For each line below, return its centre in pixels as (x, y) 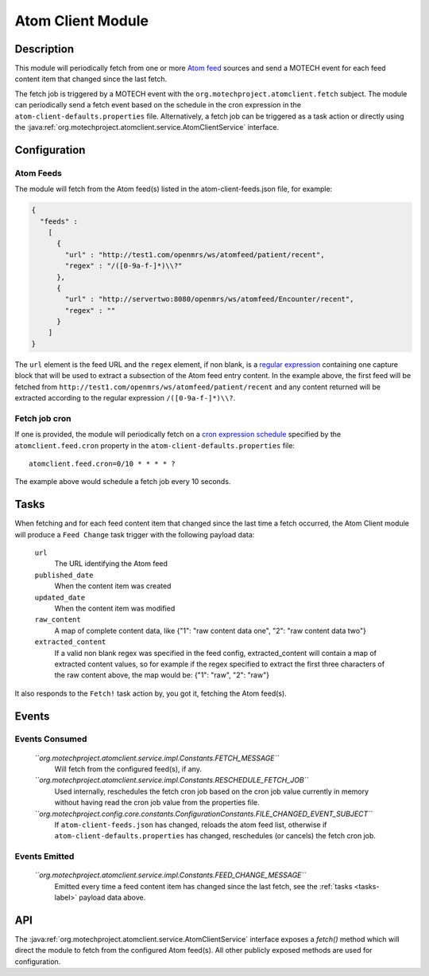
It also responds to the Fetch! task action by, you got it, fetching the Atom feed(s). (151, 693)
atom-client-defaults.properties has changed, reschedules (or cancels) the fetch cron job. (215, 836)
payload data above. (112, 898)
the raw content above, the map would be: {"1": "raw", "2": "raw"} (162, 675)
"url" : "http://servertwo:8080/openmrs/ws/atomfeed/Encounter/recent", (209, 299)
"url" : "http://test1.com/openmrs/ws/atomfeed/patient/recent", (195, 254)
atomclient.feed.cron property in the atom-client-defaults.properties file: (155, 445)
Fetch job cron (43, 418)
